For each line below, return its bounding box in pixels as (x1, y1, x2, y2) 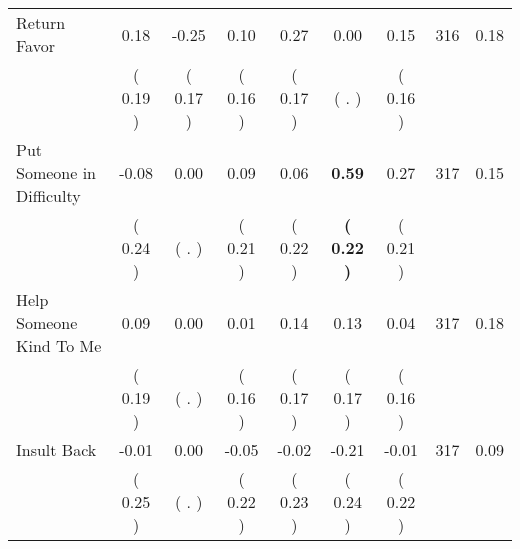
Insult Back (16, 438, 97, 461)
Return (16, 11, 66, 34)
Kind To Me (16, 334, 102, 357)
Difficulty (16, 184, 81, 207)
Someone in (16, 161, 97, 184)
